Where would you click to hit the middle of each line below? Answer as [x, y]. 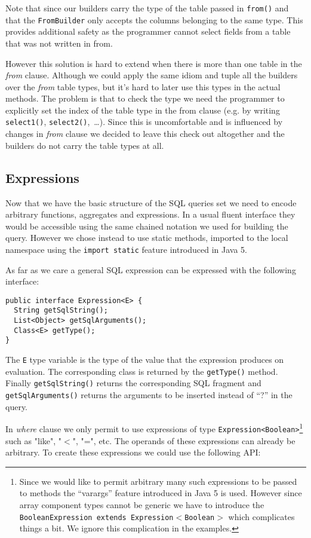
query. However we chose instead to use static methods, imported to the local [147, 238]
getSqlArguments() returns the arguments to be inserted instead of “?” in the [149, 394]
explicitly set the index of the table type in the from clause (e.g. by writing [143, 110]
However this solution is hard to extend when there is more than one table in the [154, 63]
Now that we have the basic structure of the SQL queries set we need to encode [151, 202]
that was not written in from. [59, 43]
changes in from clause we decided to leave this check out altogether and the [145, 134]
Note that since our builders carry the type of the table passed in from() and [147, 8]
